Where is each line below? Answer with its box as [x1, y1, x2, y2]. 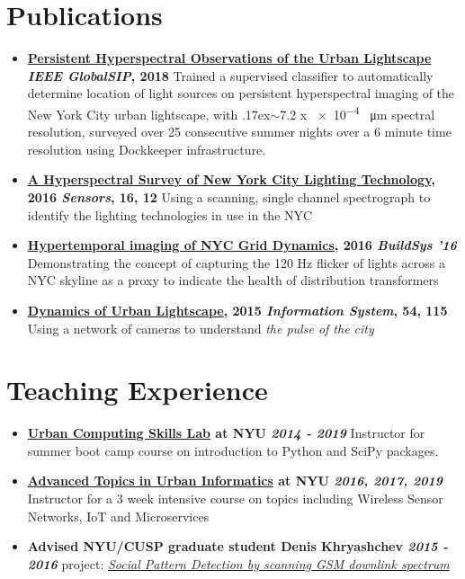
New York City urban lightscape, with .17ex [27, 104, 271, 123]
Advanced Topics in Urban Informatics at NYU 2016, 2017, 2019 [27, 471, 443, 490]
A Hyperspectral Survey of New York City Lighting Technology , [27, 170, 435, 189]
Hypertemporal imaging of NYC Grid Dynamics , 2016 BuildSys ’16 [27, 236, 457, 254]
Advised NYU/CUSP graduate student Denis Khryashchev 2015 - [27, 537, 449, 556]
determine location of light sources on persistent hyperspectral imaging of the [27, 84, 455, 102]
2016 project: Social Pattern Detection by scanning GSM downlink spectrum [27, 554, 450, 573]
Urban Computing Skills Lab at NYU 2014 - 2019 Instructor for [27, 423, 425, 442]
